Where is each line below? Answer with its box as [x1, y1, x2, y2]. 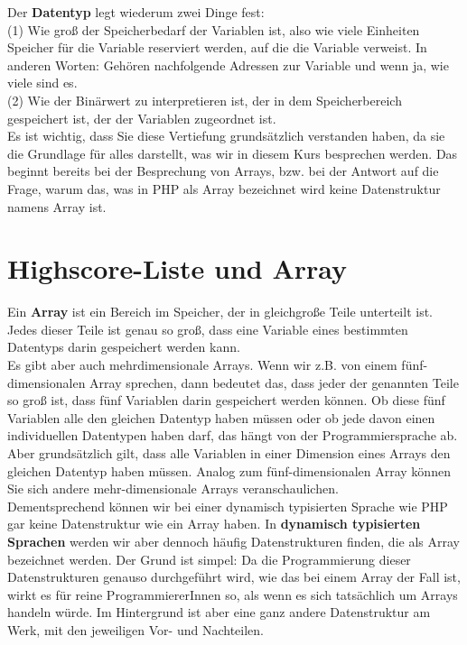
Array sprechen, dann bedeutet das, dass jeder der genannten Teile [89, 373, 459, 392]
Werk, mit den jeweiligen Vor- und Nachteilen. [7, 620, 264, 639]
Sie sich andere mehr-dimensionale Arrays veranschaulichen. [7, 479, 339, 498]
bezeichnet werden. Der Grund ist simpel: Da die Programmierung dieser [7, 549, 411, 568]
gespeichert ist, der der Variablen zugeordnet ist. [7, 108, 276, 127]
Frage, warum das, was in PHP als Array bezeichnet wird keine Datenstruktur [7, 179, 441, 198]
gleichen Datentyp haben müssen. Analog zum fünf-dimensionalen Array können [7, 461, 451, 480]
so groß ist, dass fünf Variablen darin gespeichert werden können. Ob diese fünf [7, 391, 445, 410]
